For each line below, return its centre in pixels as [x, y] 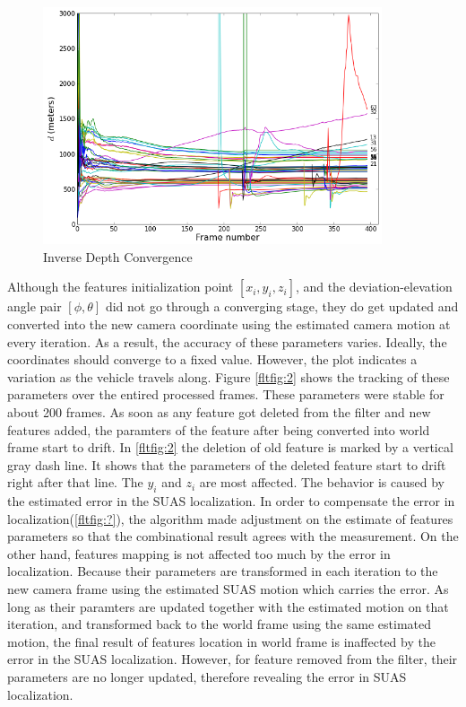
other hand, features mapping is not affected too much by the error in [199, 553]
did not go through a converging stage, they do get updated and [282, 306]
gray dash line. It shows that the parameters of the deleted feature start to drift [227, 464]
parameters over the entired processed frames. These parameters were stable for [226, 394]
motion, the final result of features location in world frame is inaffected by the [221, 641]
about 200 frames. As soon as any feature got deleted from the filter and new [219, 411]
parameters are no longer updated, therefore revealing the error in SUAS [207, 677]
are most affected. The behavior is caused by [322, 482]
